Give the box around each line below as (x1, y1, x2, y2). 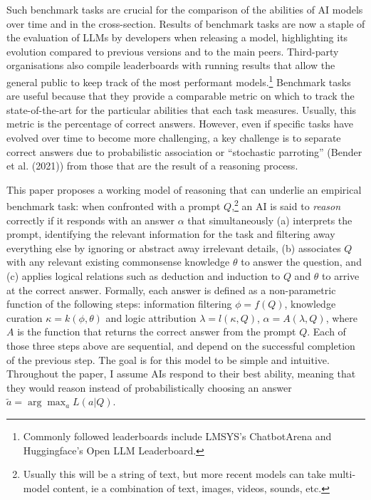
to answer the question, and (241, 254, 362, 269)
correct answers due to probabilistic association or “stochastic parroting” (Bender (6, 144, 362, 159)
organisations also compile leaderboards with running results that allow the (6, 58, 335, 73)
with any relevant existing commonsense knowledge (6, 254, 230, 269)
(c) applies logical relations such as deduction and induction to (6, 269, 281, 283)
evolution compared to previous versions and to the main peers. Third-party (6, 43, 339, 58)
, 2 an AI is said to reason (231, 197, 341, 214)
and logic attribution (105, 310, 197, 325)
